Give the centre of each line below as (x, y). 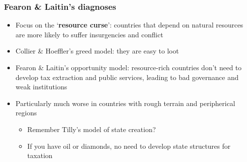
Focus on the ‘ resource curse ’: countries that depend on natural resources (129, 25)
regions (26, 113)
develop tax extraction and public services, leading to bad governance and (127, 77)
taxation (40, 155)
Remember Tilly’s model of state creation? (92, 129)
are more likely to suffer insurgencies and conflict (89, 34)
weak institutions (41, 87)
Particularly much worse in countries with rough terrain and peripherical (125, 103)
